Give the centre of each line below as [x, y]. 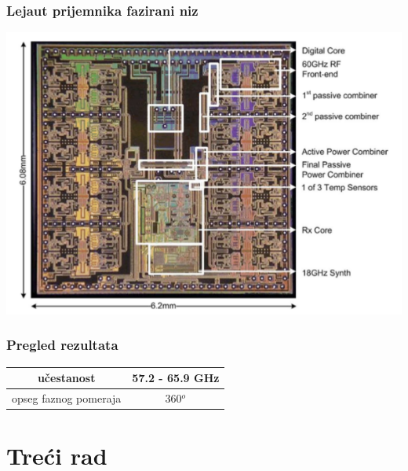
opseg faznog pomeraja [67, 397]
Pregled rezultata [62, 345]
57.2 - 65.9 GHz [176, 378]
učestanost [66, 378]
